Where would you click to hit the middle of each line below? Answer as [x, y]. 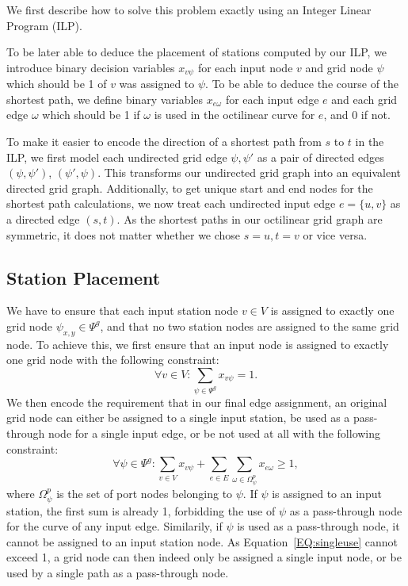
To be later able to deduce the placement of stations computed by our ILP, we [197, 52]
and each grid [364, 99]
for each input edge [272, 99]
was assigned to [157, 84]
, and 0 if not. [357, 115]
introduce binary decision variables [91, 67]
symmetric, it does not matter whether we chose [124, 234]
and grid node [339, 67]
